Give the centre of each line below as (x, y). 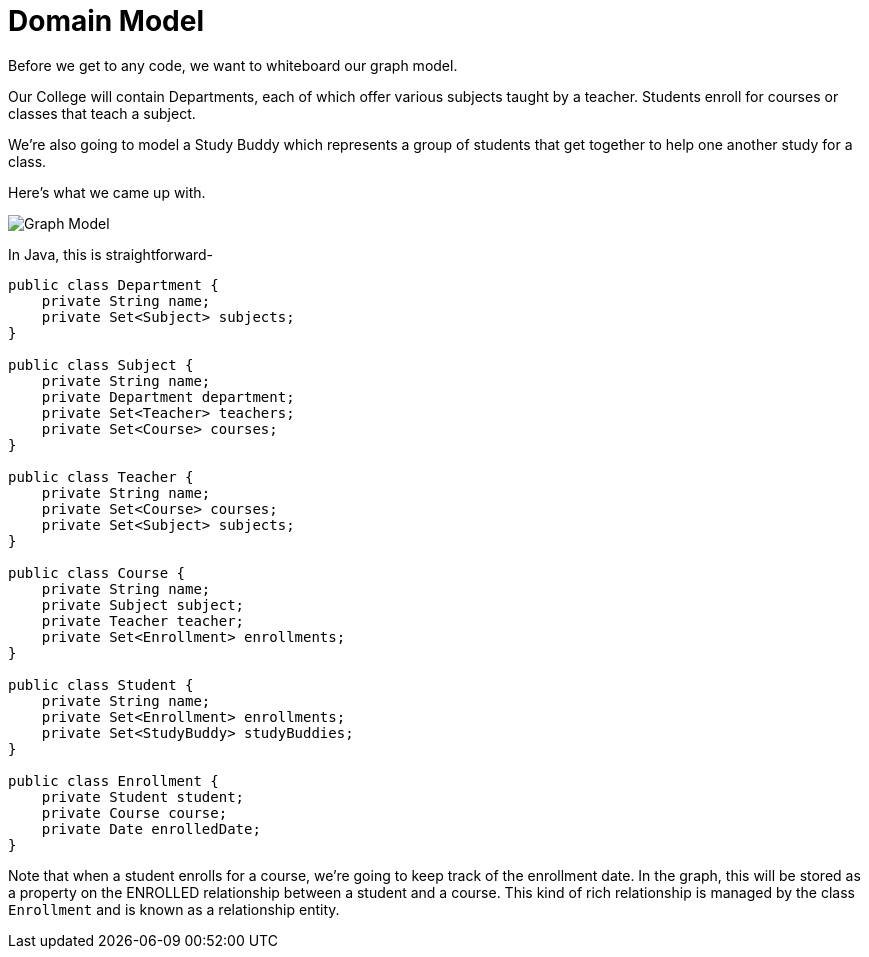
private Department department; (168, 396)
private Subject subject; (143, 604)
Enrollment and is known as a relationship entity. (174, 909)
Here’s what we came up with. (107, 192)
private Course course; (134, 812)
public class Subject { (101, 364)
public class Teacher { (101, 476)
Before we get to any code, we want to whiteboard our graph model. (233, 65)
